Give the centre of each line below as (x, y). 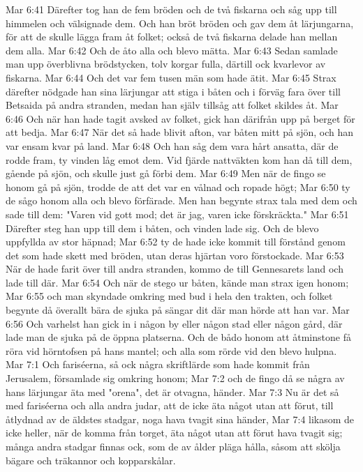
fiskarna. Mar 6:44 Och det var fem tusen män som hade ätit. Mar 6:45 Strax (171, 77)
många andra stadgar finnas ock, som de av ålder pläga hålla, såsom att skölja (173, 446)
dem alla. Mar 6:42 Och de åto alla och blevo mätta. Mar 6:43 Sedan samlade (172, 50)
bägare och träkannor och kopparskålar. (91, 460)
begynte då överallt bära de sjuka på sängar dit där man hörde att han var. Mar (178, 310)
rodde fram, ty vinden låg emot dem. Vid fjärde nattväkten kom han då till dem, (179, 159)
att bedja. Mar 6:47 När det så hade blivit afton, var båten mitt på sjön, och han (180, 132)
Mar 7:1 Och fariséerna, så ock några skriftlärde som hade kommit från (158, 364)
